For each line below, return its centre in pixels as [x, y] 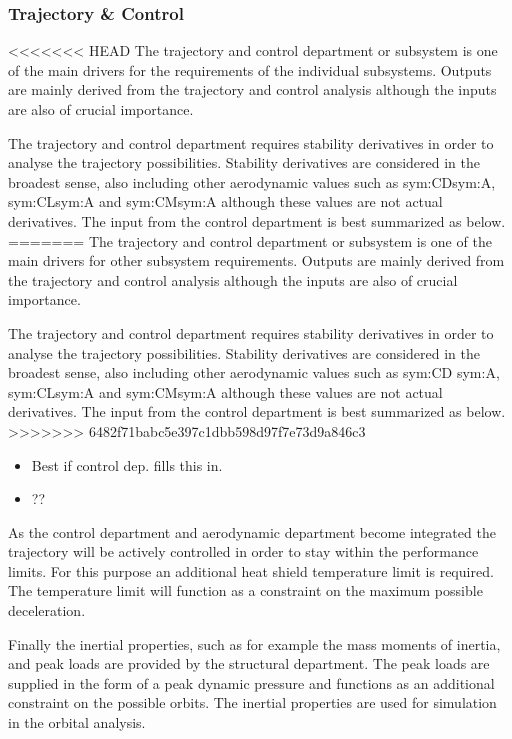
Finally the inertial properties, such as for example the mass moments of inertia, [254, 643]
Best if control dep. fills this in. [127, 464]
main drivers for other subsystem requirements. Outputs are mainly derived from [256, 260]
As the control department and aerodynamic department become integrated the [252, 531]
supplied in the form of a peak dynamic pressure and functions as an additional [251, 682]
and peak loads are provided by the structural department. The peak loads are [249, 663]
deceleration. [47, 610]
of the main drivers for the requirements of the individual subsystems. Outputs [250, 69]
